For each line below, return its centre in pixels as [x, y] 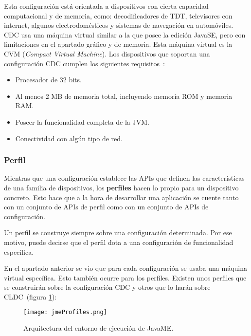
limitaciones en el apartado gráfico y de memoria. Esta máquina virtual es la [118, 44]
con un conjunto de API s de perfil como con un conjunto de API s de [106, 207]
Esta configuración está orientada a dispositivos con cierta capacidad [106, 6]
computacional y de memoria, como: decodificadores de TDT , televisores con [118, 15]
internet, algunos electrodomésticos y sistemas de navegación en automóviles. [119, 25]
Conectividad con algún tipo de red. [69, 138]
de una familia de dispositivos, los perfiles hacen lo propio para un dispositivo [121, 187]
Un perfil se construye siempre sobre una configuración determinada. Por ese [118, 233]
